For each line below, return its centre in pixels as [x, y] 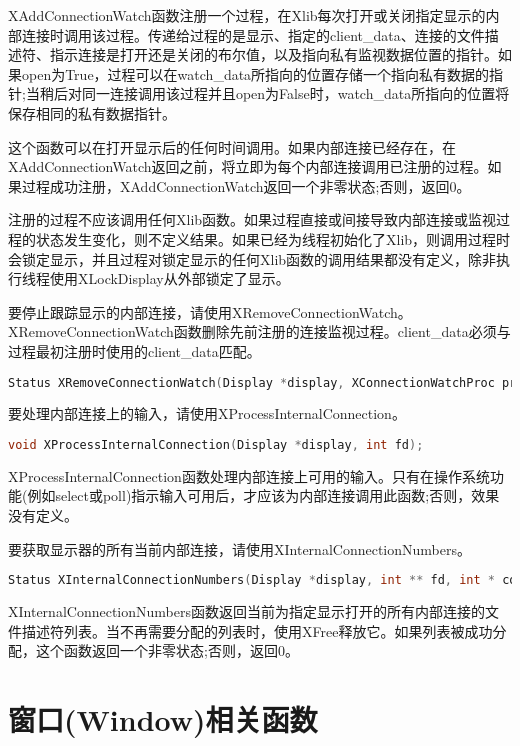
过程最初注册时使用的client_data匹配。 [134, 350]
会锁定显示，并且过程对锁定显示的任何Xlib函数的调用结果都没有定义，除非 [252, 258]
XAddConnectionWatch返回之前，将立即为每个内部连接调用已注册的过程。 [248, 166]
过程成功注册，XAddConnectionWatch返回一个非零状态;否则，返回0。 [246, 185]
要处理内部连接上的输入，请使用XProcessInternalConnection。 [207, 413]
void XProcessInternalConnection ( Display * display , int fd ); [216, 444]
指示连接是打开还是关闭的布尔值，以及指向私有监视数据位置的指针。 [273, 54]
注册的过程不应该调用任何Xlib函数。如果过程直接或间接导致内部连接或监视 [252, 219]
